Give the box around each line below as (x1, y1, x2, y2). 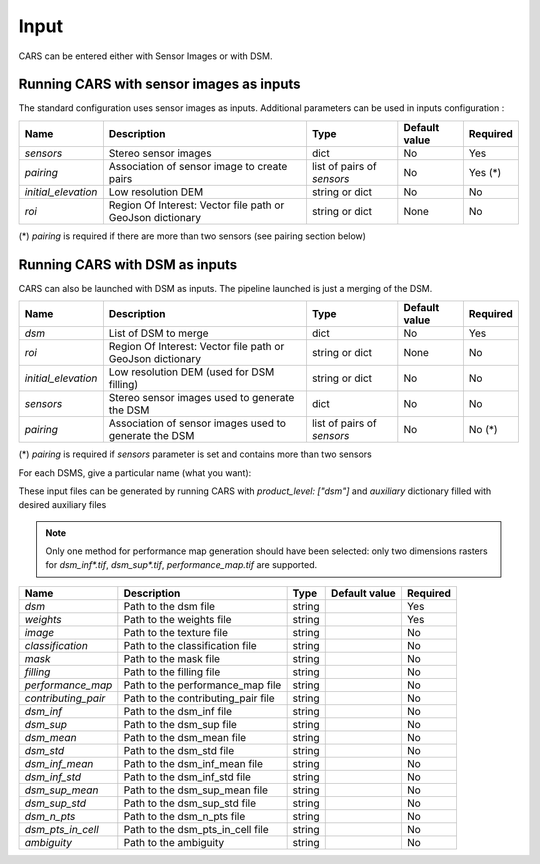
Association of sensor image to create (108, 159, 288, 173)
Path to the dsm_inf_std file (123, 770, 252, 784)
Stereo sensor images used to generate (108, 391, 295, 405)
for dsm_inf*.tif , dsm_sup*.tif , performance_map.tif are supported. (45, 559, 318, 571)
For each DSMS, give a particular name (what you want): (18, 466, 252, 479)
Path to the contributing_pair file (123, 691, 275, 705)
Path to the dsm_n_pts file (123, 809, 246, 823)
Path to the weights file (123, 612, 232, 626)
